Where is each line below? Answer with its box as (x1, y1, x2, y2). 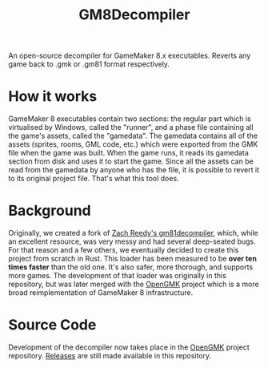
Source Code (8, 316, 97, 334)
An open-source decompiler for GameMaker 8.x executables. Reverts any (8, 51, 251, 61)
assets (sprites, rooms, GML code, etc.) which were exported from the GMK (8, 140, 258, 149)
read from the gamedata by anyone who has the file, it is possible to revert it (8, 165, 260, 175)
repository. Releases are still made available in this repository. (8, 351, 212, 360)
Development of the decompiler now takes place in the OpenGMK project (8, 342, 250, 352)
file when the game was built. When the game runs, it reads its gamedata (8, 148, 250, 158)
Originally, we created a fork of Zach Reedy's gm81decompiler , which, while (8, 228, 258, 238)
